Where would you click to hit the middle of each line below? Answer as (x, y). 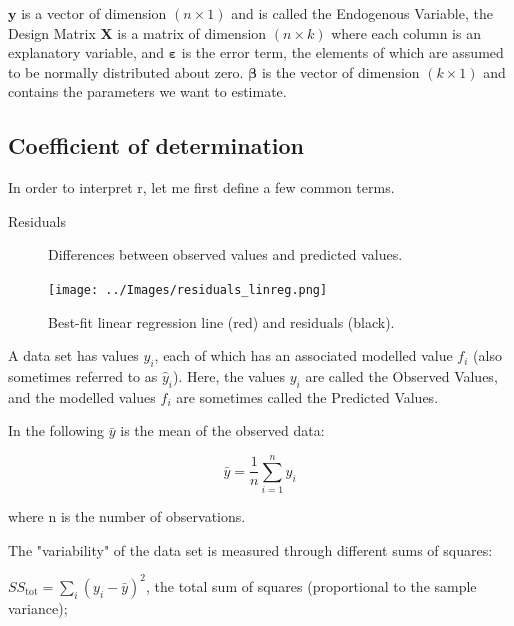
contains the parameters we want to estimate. (147, 91)
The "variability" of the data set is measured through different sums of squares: (250, 549)
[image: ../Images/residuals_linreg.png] (188, 289)
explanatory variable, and (86, 52)
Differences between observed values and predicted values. (225, 254)
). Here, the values (229, 376)
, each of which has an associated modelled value (303, 355)
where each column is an (406, 32)
